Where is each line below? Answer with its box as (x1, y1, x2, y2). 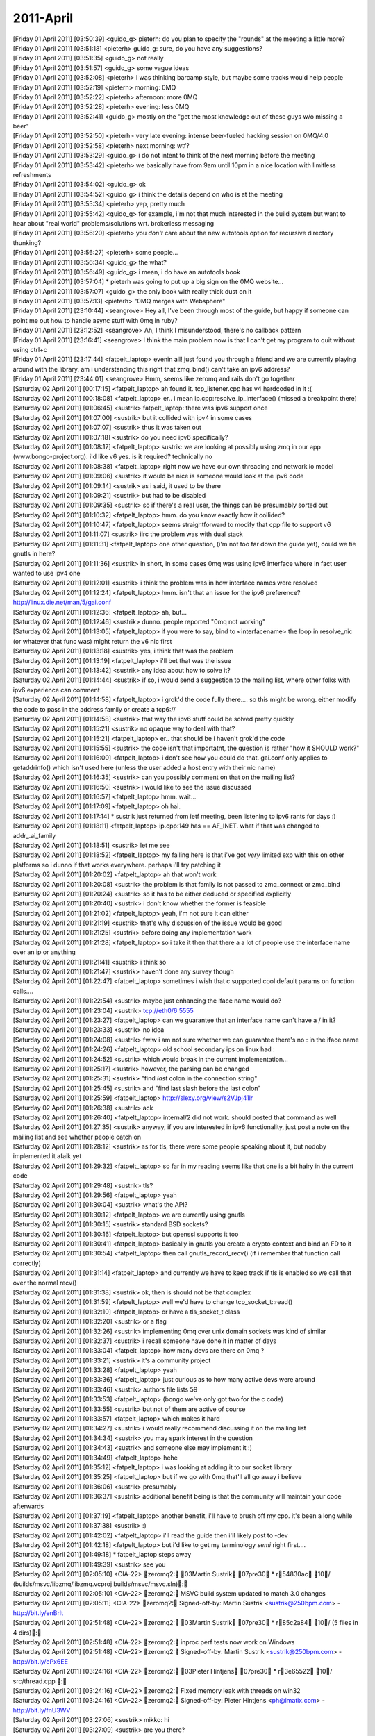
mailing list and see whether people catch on (12, 1133, 142, 1141)
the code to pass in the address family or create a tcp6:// (12, 705, 176, 713)
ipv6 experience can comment (12, 685, 100, 694)
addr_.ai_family (12, 831, 56, 840)
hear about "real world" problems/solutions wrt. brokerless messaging (12, 219, 215, 227)
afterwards (12, 1502, 44, 1510)
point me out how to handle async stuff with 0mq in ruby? (12, 316, 178, 324)
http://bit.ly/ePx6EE (12, 1657, 69, 1666)
